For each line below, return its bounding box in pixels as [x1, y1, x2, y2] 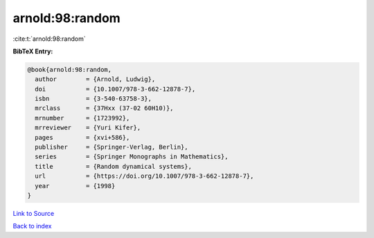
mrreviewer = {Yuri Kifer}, [35, 124, 141, 131]
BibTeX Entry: [12, 47, 53, 55]
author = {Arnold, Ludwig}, [35, 75, 156, 83]
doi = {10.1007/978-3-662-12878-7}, [35, 85, 196, 93]
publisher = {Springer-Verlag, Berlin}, [35, 143, 188, 152]
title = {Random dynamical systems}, [35, 163, 192, 170]
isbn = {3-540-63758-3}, [35, 95, 152, 103]
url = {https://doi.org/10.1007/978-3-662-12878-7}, [35, 172, 254, 180]
